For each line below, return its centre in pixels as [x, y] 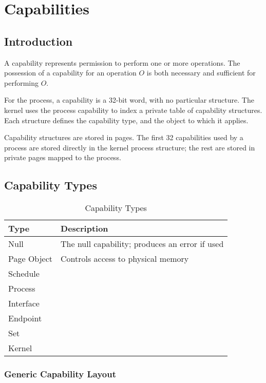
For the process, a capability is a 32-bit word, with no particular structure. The [129, 100]
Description [84, 228]
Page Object [31, 259]
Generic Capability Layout [60, 374]
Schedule [24, 274]
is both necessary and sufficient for [201, 73]
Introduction [39, 41]
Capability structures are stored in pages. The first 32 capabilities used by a [124, 137]
